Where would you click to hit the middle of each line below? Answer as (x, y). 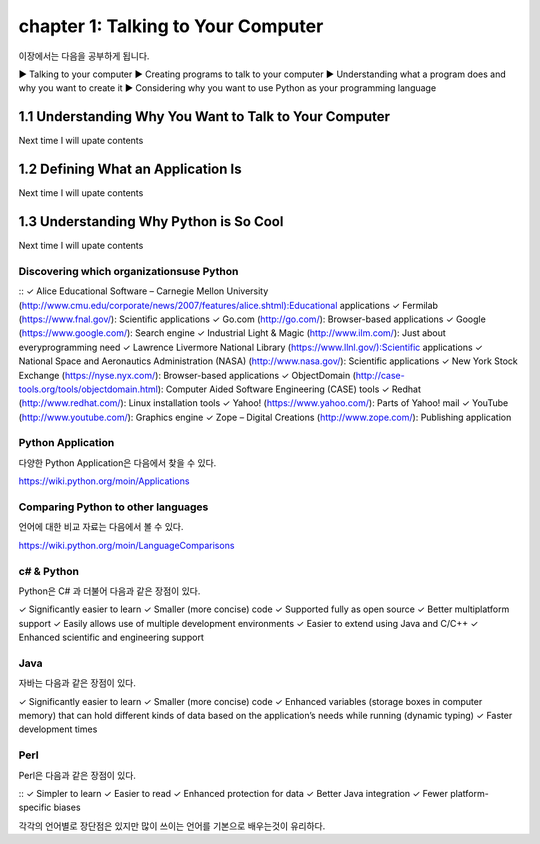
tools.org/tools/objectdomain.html (88, 389)
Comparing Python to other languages (113, 507)
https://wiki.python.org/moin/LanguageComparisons (126, 545)
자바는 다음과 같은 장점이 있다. (77, 683)
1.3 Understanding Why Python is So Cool (151, 221)
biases (67, 807)
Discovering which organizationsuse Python (128, 271)
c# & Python (49, 571)
